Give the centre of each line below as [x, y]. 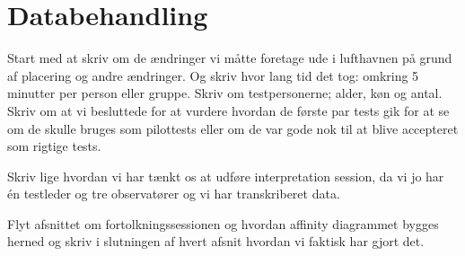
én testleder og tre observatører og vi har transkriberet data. [174, 194]
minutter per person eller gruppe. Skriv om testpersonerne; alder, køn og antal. [225, 93]
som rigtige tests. [54, 146]
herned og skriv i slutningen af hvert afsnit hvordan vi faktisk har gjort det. [216, 241]
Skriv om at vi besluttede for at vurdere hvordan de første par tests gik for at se [228, 110]
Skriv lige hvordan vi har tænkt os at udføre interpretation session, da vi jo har [226, 176]
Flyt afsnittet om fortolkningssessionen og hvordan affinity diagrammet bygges [223, 223]
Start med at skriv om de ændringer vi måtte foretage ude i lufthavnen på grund [230, 58]
